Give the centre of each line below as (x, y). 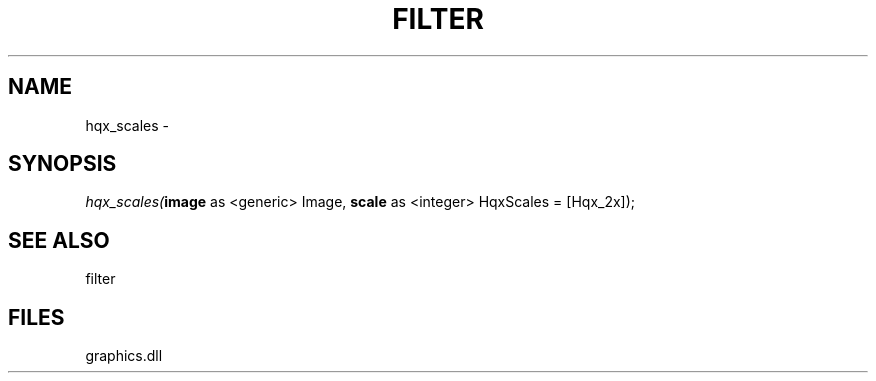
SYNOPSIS (62, 164)
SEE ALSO (59, 240)
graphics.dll (124, 356)
